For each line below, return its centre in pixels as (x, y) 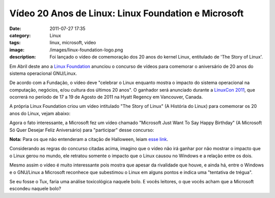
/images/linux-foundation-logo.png (86, 50)
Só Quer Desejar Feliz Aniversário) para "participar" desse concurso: (82, 130)
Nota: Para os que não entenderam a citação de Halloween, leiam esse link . (89, 139)
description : (23, 57)
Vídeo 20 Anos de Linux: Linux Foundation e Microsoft (127, 13)
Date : (15, 29)
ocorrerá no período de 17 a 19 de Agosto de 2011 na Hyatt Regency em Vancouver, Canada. (106, 97)
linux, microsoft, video (73, 43)
